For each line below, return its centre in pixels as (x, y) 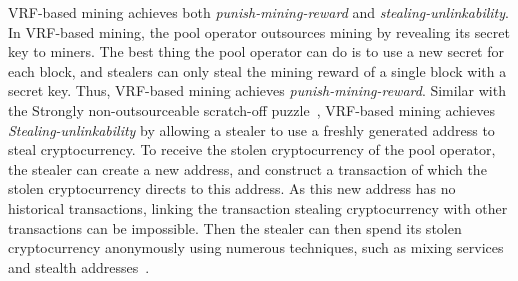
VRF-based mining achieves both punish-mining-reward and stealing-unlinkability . (258, 12)
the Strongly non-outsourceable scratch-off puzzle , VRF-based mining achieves (251, 109)
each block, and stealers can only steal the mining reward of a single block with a (257, 70)
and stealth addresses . (79, 266)
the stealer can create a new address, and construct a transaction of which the (247, 168)
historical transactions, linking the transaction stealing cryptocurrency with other (258, 207)
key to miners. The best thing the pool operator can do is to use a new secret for (256, 51)
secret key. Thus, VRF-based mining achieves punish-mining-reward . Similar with (257, 90)
